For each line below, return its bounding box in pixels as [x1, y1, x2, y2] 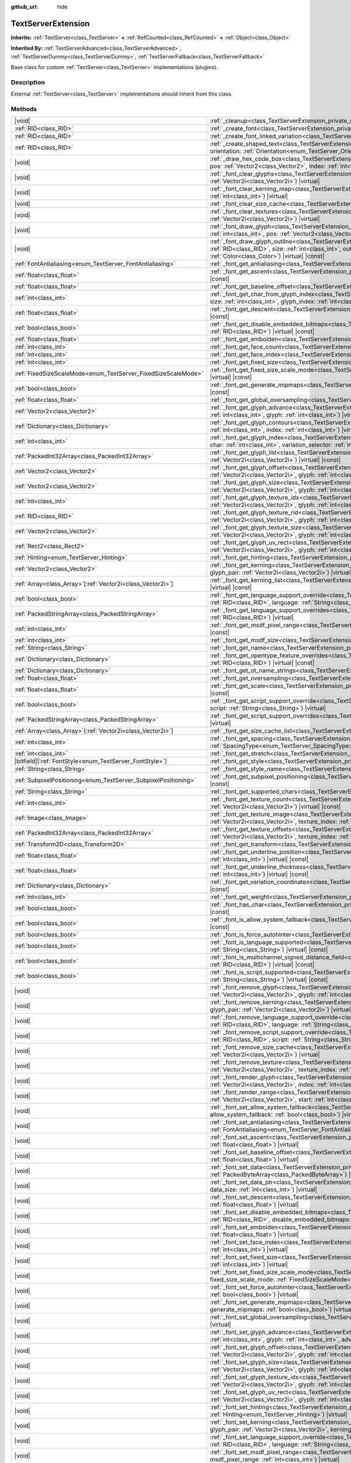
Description [11, 78, 45, 86]
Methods [11, 105, 37, 113]
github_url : [11, 4, 38, 10]
